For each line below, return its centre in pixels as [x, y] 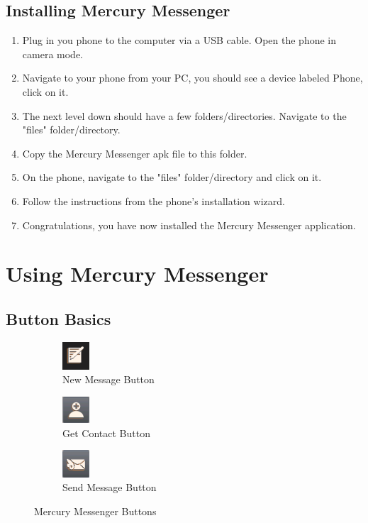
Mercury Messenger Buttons [95, 511]
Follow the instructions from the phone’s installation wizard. [154, 200]
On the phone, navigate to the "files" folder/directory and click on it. [172, 177]
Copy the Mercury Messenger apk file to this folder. [135, 153]
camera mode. [52, 54]
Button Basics [58, 318]
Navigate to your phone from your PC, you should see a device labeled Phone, [193, 78]
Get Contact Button [106, 433]
